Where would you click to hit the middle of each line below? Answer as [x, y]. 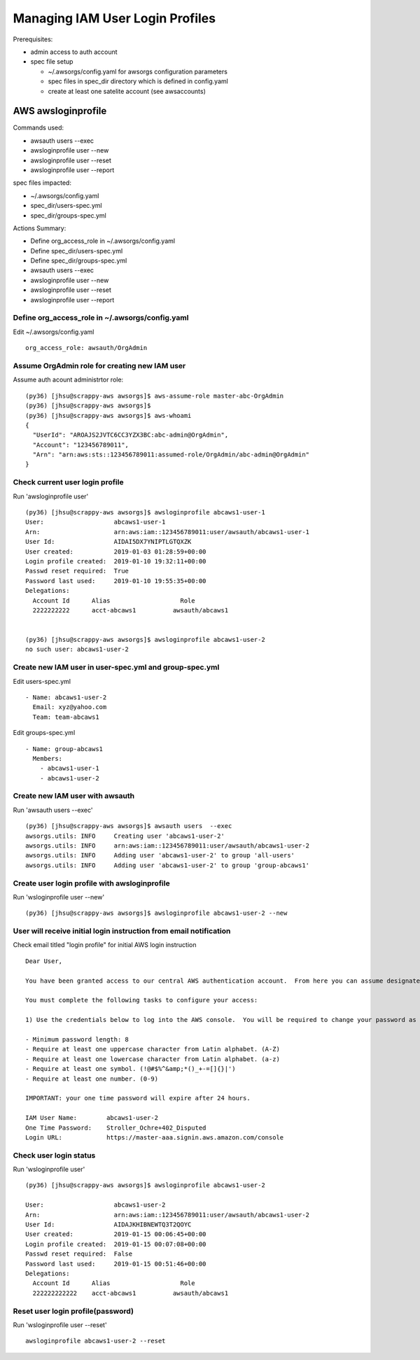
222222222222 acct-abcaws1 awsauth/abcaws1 [131, 1293]
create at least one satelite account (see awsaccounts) [127, 91]
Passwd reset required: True [77, 571]
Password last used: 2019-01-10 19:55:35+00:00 [116, 581]
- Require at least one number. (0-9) [92, 1079]
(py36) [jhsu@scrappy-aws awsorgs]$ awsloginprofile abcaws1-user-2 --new [156, 913]
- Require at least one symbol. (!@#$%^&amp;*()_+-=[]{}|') [131, 1069]
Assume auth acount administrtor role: [68, 380]
